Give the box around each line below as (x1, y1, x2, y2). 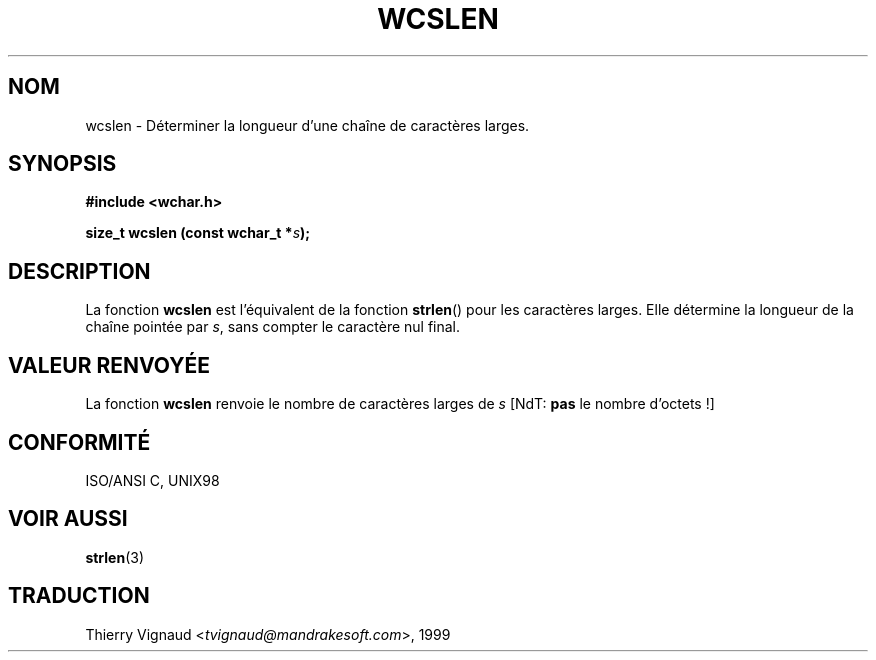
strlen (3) (85, 548, 145, 566)
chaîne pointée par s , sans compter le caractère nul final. (85, 318, 461, 336)
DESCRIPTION (8, 258, 151, 284)
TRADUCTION (8, 583, 150, 609)
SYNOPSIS (8, 151, 117, 177)
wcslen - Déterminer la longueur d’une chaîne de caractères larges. (85, 116, 530, 134)
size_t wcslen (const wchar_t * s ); (85, 224, 311, 242)
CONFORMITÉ (8, 429, 151, 455)
